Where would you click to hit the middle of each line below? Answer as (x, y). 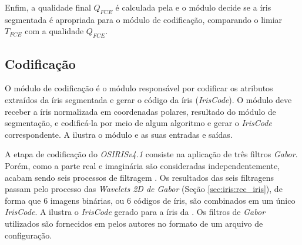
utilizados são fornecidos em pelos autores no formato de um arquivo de (134, 223)
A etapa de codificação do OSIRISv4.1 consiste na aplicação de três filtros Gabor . (151, 154)
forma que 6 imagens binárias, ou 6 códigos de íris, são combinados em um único (150, 200)
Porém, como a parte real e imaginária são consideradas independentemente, (142, 165)
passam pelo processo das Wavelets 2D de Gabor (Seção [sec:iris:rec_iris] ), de (144, 189)
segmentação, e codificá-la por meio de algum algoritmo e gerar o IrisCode (138, 123)
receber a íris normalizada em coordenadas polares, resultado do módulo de (140, 111)
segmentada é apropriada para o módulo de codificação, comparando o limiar (144, 19)
